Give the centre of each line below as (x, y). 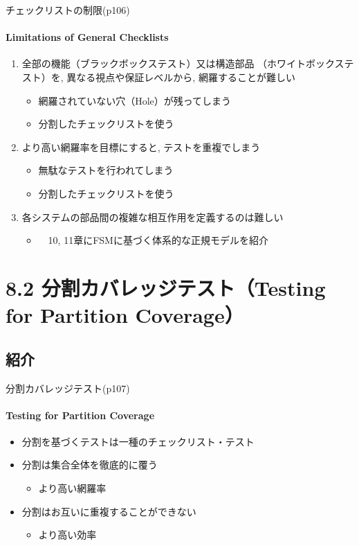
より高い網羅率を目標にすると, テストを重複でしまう (141, 147)
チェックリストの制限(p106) (68, 10)
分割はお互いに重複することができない (109, 511)
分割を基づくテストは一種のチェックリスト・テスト (138, 441)
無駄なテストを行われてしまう (106, 170)
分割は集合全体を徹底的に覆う (90, 465)
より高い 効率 (67, 535)
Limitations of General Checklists (87, 37)
